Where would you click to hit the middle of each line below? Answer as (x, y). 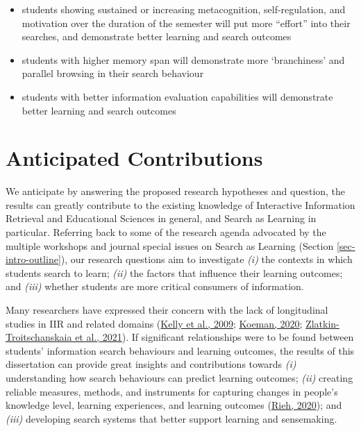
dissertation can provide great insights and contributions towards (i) (151, 364)
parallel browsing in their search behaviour (113, 73)
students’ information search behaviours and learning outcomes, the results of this (180, 350)
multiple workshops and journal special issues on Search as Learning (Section (170, 245)
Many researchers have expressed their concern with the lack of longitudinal (167, 310)
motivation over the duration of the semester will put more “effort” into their (186, 23)
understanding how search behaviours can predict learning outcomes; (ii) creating (179, 378)
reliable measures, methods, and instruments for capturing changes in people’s (172, 391)
